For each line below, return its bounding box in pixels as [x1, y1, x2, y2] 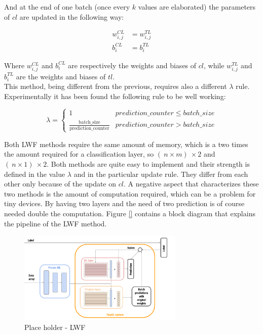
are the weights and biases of [16, 71, 106, 81]
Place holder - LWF [24, 321, 86, 332]
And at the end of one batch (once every [4, 2, 130, 12]
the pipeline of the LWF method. [4, 218, 107, 228]
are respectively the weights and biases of [68, 60, 197, 70]
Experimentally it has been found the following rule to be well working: [4, 91, 226, 102]
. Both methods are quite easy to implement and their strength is [47, 159, 250, 169]
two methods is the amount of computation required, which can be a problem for [4, 188, 256, 199]
